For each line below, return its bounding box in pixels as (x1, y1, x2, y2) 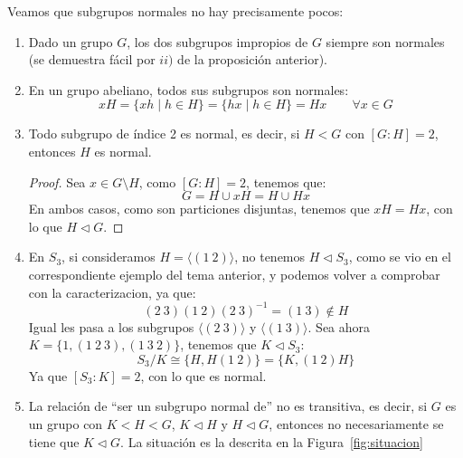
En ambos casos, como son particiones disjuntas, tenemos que (28, 199, 370, 218)
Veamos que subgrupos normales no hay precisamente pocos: (7, 2, 344, 20)
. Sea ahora (307, 317, 371, 336)
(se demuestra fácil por (28, 50, 156, 69)
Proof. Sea (28, 172, 86, 191)
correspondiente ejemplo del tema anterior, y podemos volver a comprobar (28, 264, 440, 283)
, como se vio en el (348, 247, 451, 266)
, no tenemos (234, 247, 306, 266)
